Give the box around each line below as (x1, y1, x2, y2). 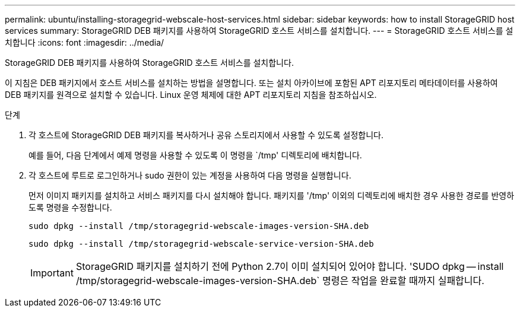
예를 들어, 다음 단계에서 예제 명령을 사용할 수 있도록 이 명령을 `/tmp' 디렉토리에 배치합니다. (28, 150, 362, 160)
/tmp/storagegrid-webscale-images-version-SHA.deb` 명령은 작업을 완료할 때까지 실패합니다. (75, 275, 484, 286)
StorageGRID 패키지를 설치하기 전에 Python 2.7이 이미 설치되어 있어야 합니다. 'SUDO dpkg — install (75, 260, 504, 272)
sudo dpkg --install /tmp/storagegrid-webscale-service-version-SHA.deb (28, 239, 374, 249)
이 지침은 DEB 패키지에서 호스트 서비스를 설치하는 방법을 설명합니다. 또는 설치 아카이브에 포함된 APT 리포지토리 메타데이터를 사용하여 (5, 78, 498, 88)
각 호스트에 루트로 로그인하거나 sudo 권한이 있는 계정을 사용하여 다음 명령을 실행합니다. (28, 170, 351, 180)
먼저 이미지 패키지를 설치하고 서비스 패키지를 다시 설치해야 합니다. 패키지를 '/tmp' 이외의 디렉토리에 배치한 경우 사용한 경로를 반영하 (28, 190, 515, 200)
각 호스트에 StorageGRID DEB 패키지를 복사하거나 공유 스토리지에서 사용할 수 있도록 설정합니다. (28, 130, 383, 140)
